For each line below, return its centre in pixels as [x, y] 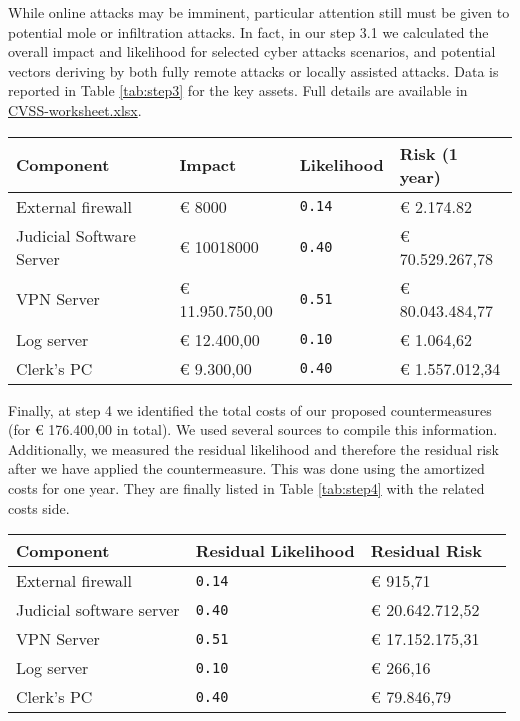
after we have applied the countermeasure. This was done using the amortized [246, 468]
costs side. [39, 507]
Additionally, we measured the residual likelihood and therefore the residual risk [253, 448]
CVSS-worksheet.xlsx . [75, 109]
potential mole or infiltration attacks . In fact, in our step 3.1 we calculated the [248, 31]
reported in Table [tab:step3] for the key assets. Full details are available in [238, 90]
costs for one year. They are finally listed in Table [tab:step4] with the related [246, 487]
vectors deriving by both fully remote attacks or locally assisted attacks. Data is [253, 70]
